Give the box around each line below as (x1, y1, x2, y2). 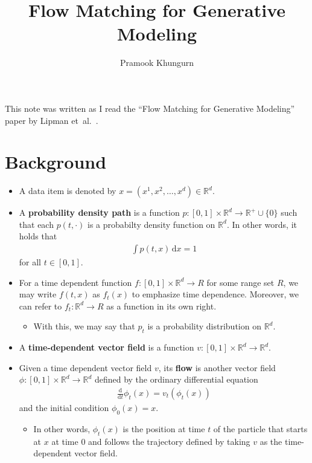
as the (259, 435, 282, 447)
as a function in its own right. (106, 299, 217, 312)
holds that (19, 230, 57, 242)
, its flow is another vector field (158, 361, 276, 374)
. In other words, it (226, 218, 297, 230)
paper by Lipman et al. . (5, 114, 98, 126)
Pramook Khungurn (119, 56, 194, 69)
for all (19, 256, 42, 268)
